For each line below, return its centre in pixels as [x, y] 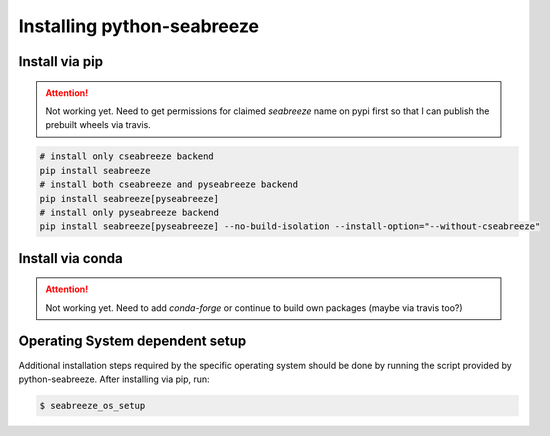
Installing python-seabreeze [139, 26]
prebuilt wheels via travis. [98, 125]
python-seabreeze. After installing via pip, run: [114, 379]
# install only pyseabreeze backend [129, 212]
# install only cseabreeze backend [126, 156]
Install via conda [71, 258]
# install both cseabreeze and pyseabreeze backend [169, 184]
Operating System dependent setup [132, 341]
